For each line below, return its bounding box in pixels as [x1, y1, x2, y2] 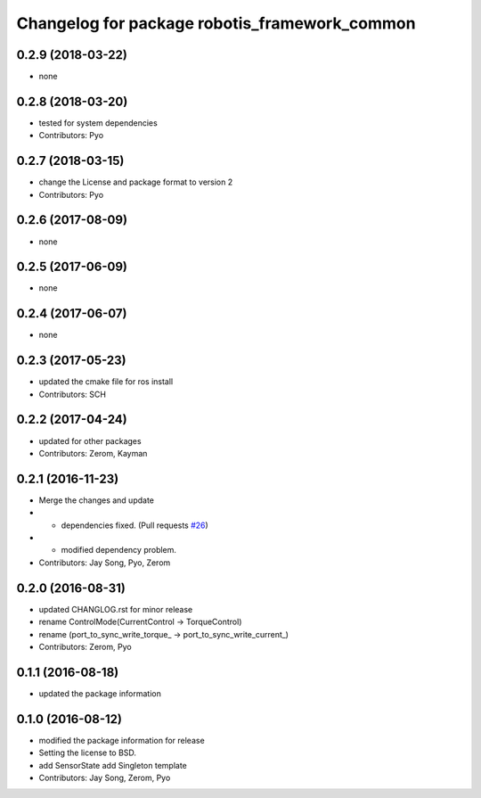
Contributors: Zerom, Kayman [38, 448, 148, 458]
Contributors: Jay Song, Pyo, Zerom [38, 557, 171, 568]
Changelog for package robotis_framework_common [16, 13, 416, 33]
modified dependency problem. [61, 545, 177, 555]
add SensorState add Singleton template [38, 760, 187, 770]
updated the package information [38, 687, 162, 699]
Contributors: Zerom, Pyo [38, 641, 133, 652]
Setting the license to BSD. [38, 747, 137, 758]
